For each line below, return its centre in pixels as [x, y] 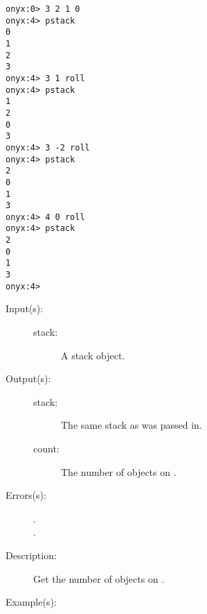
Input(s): [25, 308]
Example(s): [31, 602]
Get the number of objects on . [99, 578]
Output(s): [28, 378]
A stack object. [93, 355]
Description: [31, 555]
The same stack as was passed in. [132, 425]
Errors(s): [26, 495]
